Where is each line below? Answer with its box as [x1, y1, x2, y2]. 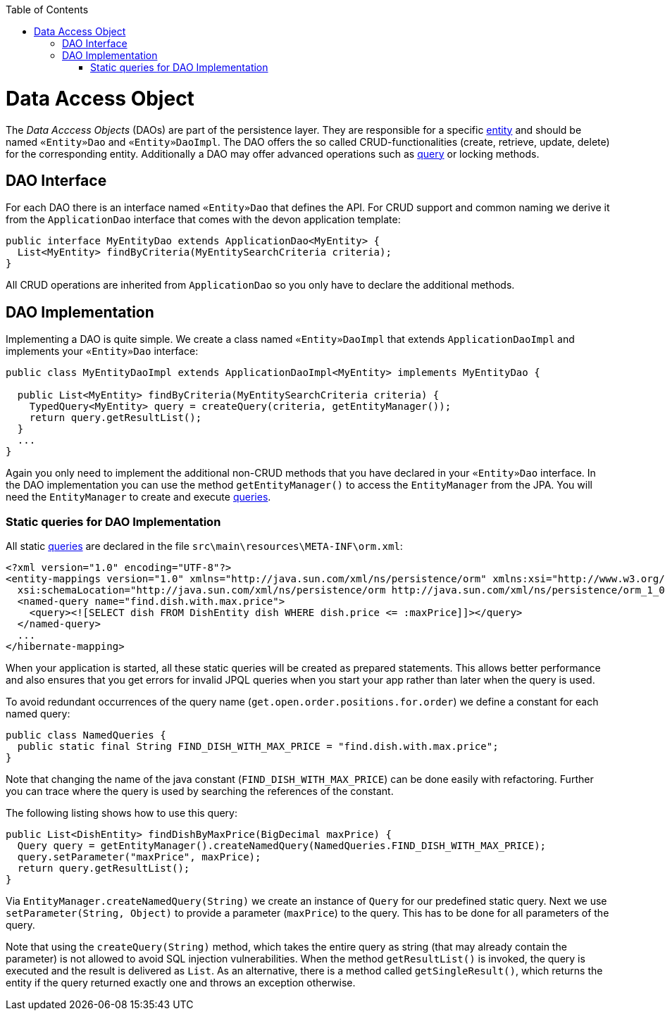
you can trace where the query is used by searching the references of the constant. [6, 784, 394, 797]
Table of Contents [6, 4, 89, 15]
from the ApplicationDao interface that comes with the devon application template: [6, 213, 401, 226]
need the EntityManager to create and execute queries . [6, 491, 271, 503]
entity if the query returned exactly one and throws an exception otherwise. [6, 976, 356, 989]
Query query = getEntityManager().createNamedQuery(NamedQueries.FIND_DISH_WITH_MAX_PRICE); [17, 839, 547, 851]
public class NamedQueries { [6, 729, 166, 741]
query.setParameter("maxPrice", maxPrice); [17, 851, 261, 863]
